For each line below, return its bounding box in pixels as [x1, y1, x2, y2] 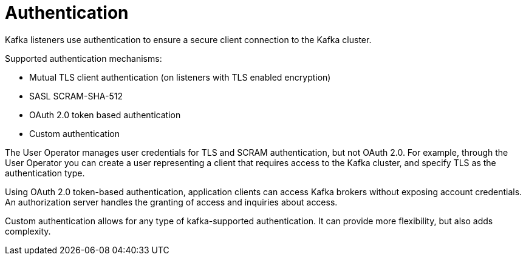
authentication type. [5, 167, 85, 178]
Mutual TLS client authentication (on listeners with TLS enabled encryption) [29, 72, 331, 82]
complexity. [5, 225, 51, 236]
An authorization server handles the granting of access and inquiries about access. [5, 196, 338, 207]
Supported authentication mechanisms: [5, 53, 162, 64]
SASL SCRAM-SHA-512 [29, 90, 123, 101]
